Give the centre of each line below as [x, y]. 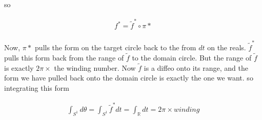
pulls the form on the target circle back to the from [116, 47]
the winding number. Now [95, 67]
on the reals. [227, 47]
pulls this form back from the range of [64, 57]
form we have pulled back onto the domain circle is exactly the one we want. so [129, 78]
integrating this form [37, 87]
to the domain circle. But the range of [192, 57]
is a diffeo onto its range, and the [196, 67]
